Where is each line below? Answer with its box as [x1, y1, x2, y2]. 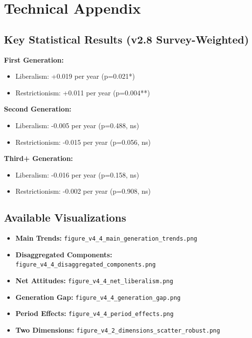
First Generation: [4, 54, 64, 65]
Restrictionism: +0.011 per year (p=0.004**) [15, 87, 150, 97]
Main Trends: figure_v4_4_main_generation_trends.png [15, 233, 197, 243]
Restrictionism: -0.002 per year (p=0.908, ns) [15, 186, 151, 196]
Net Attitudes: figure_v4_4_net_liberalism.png [15, 275, 173, 286]
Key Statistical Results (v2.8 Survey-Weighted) [4, 31, 249, 46]
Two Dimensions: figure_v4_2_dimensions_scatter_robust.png [15, 325, 220, 335]
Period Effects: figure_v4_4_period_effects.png [15, 308, 174, 318]
